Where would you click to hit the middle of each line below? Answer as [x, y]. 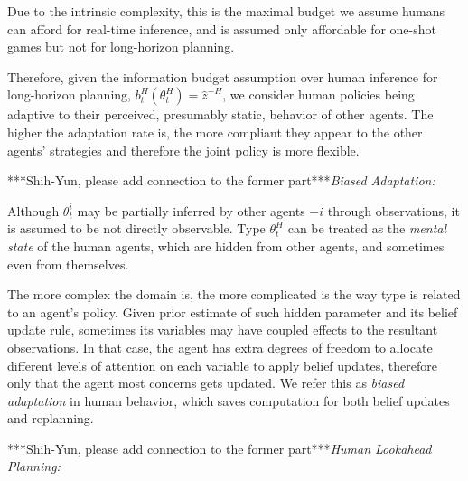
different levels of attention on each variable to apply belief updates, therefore [222, 365]
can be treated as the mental [367, 228]
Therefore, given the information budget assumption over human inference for [223, 76]
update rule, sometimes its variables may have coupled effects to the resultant [223, 330]
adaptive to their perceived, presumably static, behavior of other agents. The [220, 114]
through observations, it [393, 210]
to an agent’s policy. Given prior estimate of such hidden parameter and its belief [233, 311]
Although [33, 210]
